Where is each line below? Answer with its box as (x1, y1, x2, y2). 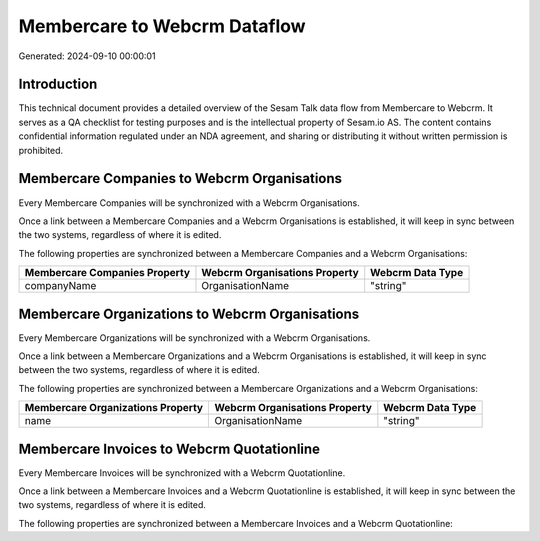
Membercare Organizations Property (24, 401, 204, 415)
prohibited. (18, 144, 64, 156)
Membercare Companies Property (24, 266, 190, 280)
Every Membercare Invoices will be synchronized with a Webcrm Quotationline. (18, 466, 346, 479)
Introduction (18, 76, 98, 93)
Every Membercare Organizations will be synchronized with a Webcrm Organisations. (18, 331, 371, 344)
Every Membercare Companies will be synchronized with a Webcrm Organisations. (18, 196, 360, 209)
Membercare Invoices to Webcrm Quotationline (18, 440, 320, 457)
